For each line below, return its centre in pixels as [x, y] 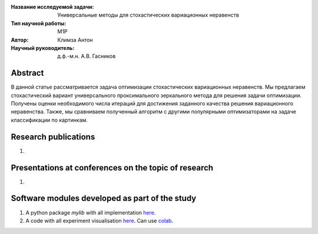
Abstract [27, 73]
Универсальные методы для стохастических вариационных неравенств [148, 15]
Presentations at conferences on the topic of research [112, 168]
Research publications [53, 137]
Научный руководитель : [43, 48]
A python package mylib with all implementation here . [91, 212]
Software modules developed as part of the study [104, 198]
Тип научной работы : [39, 23]
